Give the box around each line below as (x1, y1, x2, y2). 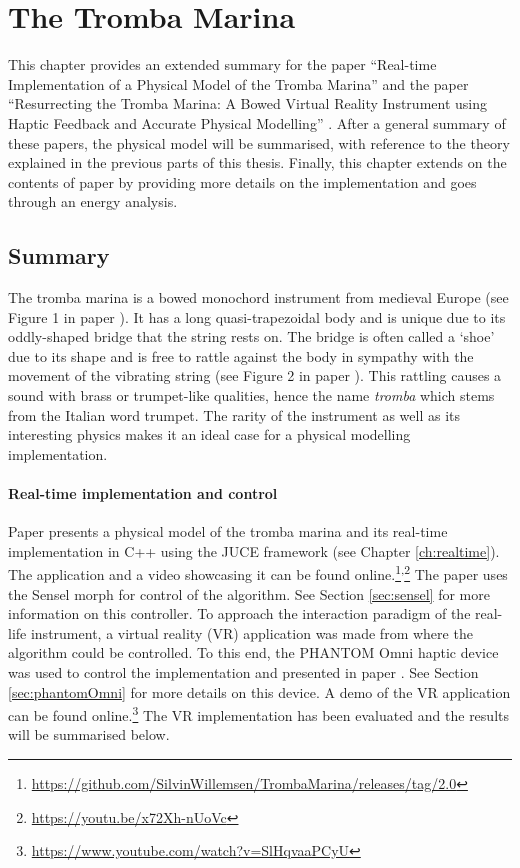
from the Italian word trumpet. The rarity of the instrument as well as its (8, 404, 461, 425)
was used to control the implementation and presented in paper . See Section (8, 662, 479, 683)
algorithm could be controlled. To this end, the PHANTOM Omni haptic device (8, 642, 499, 663)
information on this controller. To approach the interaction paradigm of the (8, 603, 471, 624)
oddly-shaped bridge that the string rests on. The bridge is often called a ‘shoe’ (8, 326, 495, 347)
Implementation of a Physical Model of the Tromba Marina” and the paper (8, 73, 469, 94)
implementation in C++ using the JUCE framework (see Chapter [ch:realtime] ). (8, 540, 500, 561)
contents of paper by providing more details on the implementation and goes (8, 171, 477, 192)
